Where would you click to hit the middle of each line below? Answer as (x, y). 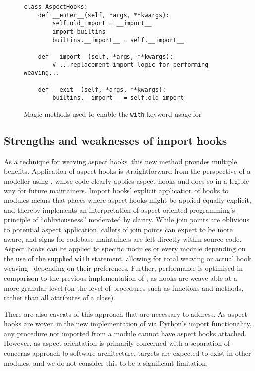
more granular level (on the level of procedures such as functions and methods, (124, 287)
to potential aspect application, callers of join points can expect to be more (118, 229)
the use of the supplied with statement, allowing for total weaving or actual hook (127, 258)
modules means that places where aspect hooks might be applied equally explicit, (127, 200)
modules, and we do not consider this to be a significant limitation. (106, 362)
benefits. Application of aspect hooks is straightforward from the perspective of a (127, 171)
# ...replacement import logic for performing (130, 65)
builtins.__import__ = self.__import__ (118, 40)
